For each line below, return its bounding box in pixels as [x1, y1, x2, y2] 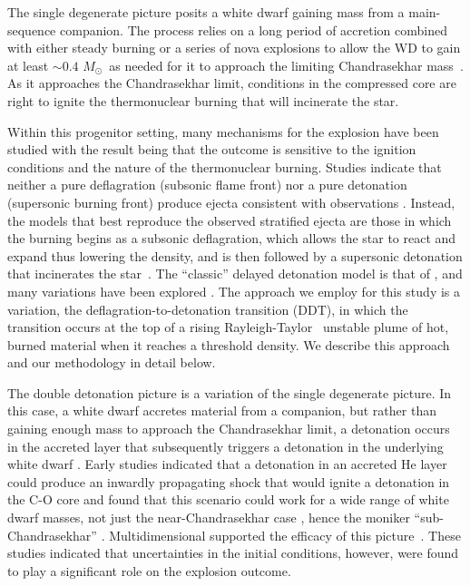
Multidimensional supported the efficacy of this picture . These [109, 525, 461, 544]
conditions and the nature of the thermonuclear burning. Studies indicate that [7, 157, 442, 176]
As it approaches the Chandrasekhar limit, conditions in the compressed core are [7, 73, 456, 93]
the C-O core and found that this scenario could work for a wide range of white [7, 490, 449, 509]
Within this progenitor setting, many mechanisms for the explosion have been [7, 122, 439, 141]
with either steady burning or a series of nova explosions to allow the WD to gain [7, 38, 461, 57]
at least [7, 55, 49, 74]
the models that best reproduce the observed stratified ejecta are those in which [7, 210, 452, 230]
